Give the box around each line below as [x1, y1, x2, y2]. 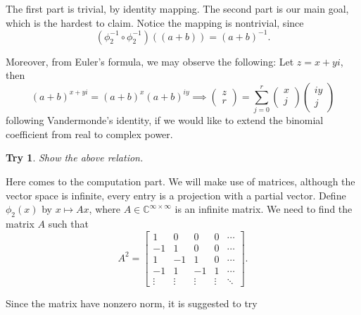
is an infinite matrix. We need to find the [175, 202, 353, 216]
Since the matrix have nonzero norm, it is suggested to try [6, 295, 258, 310]
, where [89, 202, 120, 216]
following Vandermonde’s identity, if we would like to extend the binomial [6, 113, 324, 128]
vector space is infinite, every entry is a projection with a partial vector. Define [6, 187, 346, 202]
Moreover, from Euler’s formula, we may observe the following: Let [6, 54, 294, 68]
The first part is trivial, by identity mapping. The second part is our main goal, [6, 1, 349, 16]
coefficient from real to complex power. [6, 126, 173, 141]
